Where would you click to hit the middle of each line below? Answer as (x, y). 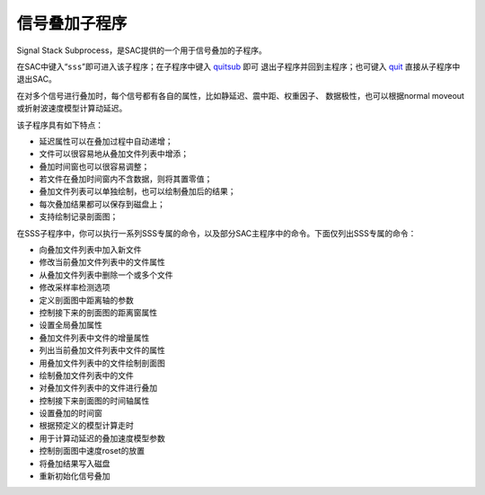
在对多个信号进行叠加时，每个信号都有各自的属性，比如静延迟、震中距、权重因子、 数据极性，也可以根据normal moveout (240, 95)
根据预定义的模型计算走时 (86, 426)
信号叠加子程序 (72, 23)
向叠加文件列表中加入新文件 (90, 250)
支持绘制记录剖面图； (79, 217)
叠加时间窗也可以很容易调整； (94, 166)
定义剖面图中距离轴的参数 (86, 300)
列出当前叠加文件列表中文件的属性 (102, 350)
